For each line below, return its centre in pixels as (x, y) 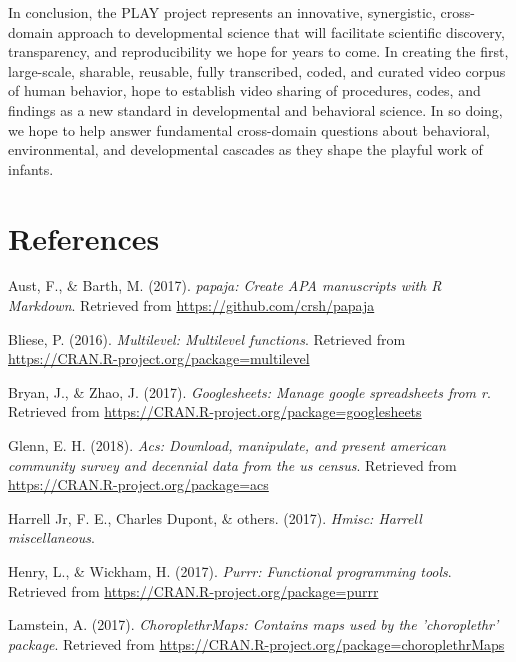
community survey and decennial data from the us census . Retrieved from (232, 464)
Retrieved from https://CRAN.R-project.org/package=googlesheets (215, 411)
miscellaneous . (51, 537)
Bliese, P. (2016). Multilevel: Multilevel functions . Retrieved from (207, 338)
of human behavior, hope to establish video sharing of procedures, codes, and (244, 90)
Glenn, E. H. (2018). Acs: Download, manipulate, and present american (227, 445)
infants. (31, 168)
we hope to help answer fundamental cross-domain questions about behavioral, (249, 129)
